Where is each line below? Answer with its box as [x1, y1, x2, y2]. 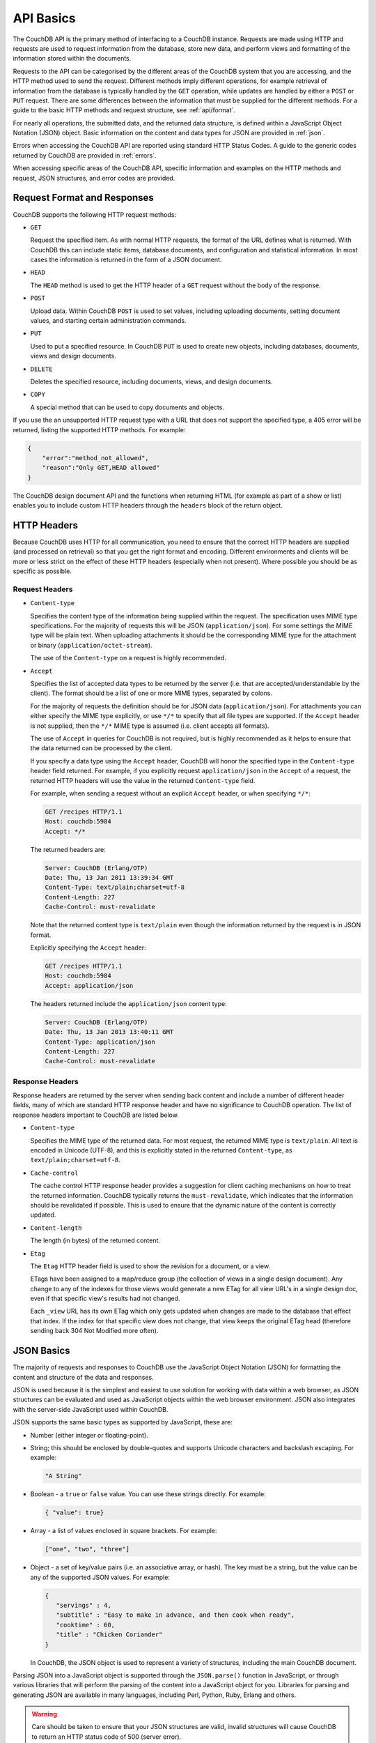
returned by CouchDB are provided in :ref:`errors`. [13, 151, 157, 160]
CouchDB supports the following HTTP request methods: [13, 210, 177, 219]
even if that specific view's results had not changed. [30, 1294, 180, 1303]
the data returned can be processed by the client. [30, 744, 173, 752]
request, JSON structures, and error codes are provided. [13, 174, 175, 182]
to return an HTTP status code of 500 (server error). [31, 1733, 182, 1741]
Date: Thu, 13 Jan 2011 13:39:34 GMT [45, 874, 174, 882]
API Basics [13, 10, 76, 26]
